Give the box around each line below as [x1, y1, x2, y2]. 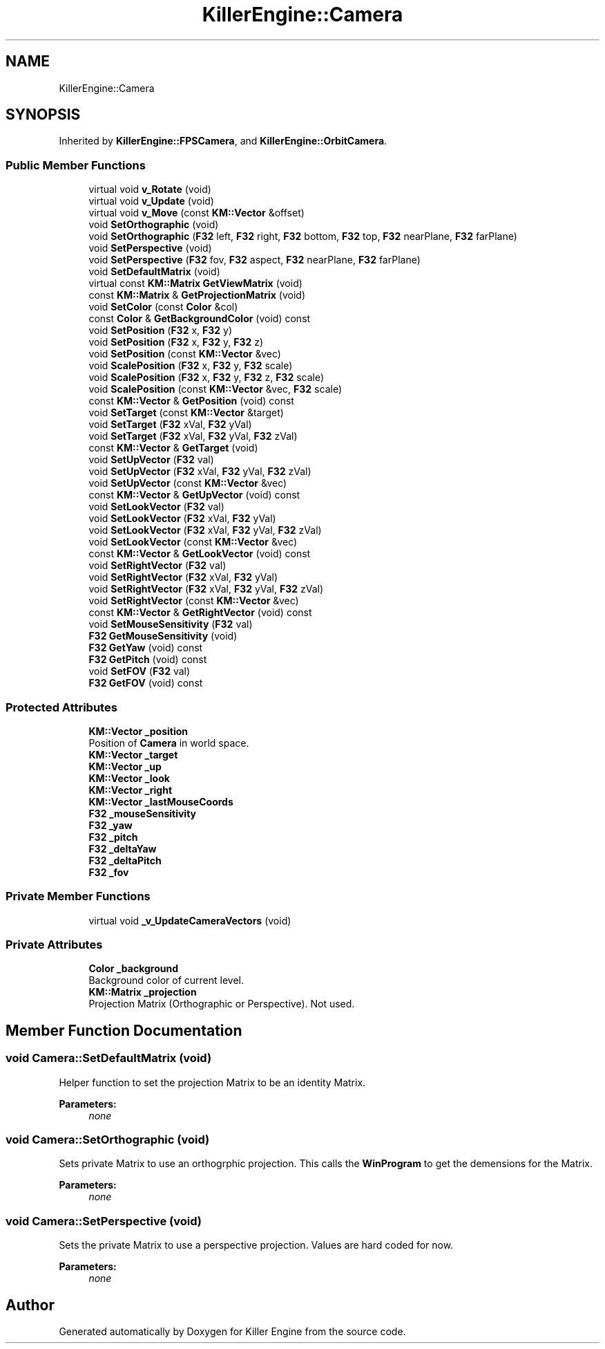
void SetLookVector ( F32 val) [88, 501, 224, 513]
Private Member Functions [6, 889, 151, 904]
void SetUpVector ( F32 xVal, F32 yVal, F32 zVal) [88, 465, 311, 478]
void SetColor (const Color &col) [88, 301, 238, 313]
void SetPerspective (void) [88, 242, 212, 254]
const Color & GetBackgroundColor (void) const [88, 313, 311, 325]
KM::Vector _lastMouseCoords [88, 795, 233, 808]
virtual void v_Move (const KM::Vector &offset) [88, 207, 305, 219]
